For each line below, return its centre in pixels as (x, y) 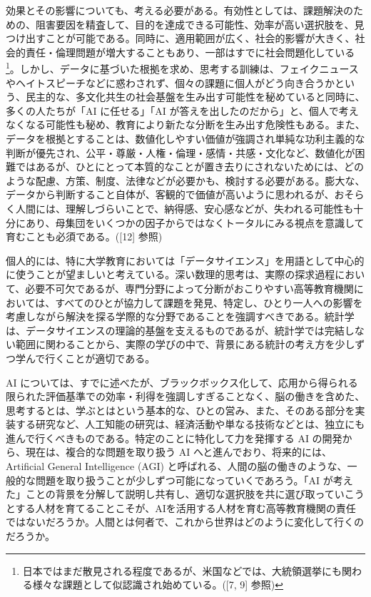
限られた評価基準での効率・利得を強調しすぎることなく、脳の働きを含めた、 (185, 396)
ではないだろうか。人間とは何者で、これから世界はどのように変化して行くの (185, 522)
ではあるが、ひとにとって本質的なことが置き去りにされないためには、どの (189, 167)
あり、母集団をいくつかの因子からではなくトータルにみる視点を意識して (195, 222)
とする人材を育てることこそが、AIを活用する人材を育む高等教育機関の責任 (181, 507)
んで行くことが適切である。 (90, 358)
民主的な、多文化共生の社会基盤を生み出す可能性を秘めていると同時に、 (195, 97)
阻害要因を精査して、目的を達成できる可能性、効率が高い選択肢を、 (195, 24)
